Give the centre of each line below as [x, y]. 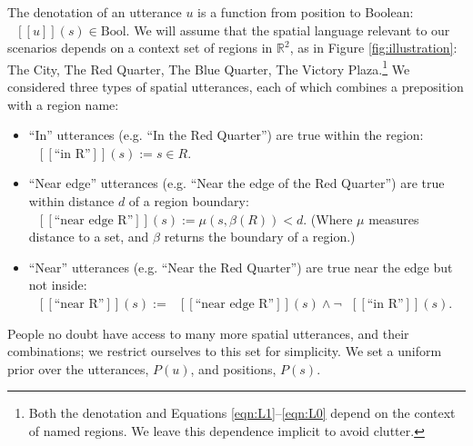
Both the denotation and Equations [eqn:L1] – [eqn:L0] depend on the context [242, 413]
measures [394, 218]
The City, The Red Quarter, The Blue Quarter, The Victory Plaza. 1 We [209, 67]
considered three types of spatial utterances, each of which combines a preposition [236, 87]
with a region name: [63, 104]
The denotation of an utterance [95, 12]
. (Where [328, 218]
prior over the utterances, [78, 368]
